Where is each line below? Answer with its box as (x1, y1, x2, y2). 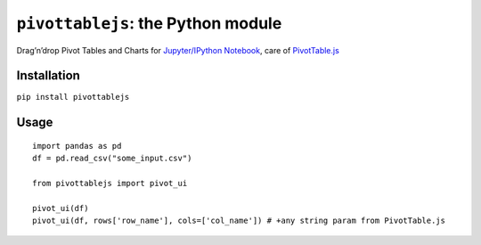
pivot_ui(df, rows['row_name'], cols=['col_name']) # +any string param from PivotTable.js (32, 216, 445, 226)
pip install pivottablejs (16, 92, 130, 102)
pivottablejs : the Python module (16, 13, 282, 33)
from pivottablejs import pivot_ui (32, 178, 188, 189)
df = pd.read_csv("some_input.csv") (32, 153, 192, 164)
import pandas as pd (32, 141, 122, 151)
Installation (16, 68, 80, 84)
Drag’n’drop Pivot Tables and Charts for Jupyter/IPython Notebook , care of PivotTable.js (16, 45, 340, 55)
